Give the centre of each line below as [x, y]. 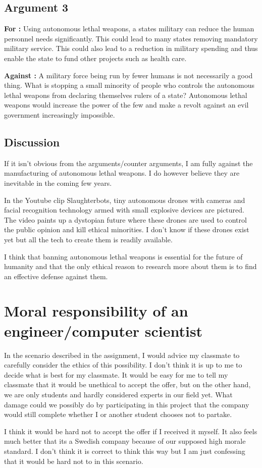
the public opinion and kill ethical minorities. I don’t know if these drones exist [127, 229]
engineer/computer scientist [103, 330]
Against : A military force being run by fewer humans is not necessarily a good [128, 75]
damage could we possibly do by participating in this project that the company [127, 404]
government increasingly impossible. [60, 114]
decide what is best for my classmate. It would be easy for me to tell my [116, 374]
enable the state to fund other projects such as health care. [95, 58]
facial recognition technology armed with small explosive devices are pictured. [124, 210]
